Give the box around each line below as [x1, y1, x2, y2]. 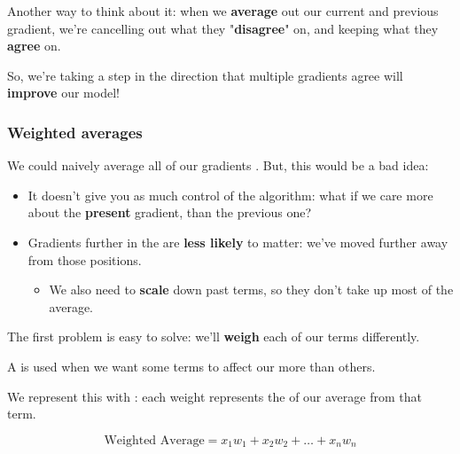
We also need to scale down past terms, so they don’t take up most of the [49, 280, 454, 299]
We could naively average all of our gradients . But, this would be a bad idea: [7, 156, 429, 175]
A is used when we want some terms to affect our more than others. [7, 356, 376, 375]
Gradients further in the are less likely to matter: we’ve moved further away [27, 232, 448, 251]
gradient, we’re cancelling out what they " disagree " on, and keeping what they [7, 19, 439, 37]
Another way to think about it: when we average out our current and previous [7, 2, 439, 20]
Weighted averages [7, 121, 143, 143]
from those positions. [27, 250, 142, 269]
